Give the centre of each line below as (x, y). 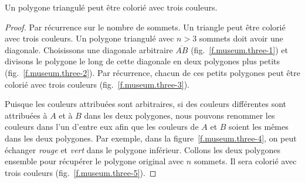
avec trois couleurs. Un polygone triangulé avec (89, 38)
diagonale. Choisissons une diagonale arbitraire (89, 49)
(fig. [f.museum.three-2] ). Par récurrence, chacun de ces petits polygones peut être (152, 72)
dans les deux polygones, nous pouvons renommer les (179, 115)
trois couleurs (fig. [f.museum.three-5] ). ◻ (81, 172)
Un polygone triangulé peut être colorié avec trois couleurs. (111, 7)
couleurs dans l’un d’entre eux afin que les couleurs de (102, 127)
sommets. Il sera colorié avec (245, 161)
